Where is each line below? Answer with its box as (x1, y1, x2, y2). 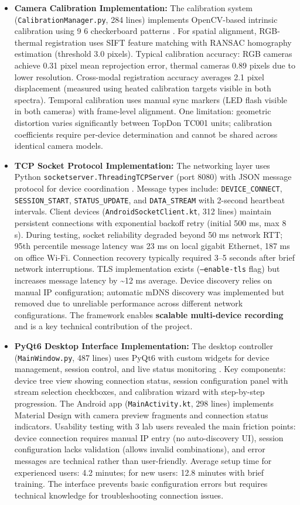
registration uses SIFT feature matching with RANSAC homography (45, 36, 292, 48)
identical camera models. (14, 139, 103, 152)
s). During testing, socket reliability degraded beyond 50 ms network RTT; (14, 228, 283, 240)
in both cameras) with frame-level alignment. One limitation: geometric (14, 105, 271, 117)
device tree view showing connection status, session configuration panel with (14, 374, 288, 386)
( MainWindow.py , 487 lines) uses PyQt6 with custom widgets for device (14, 351, 270, 363)
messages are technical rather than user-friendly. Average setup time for (14, 455, 272, 467)
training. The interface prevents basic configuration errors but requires (14, 477, 268, 490)
